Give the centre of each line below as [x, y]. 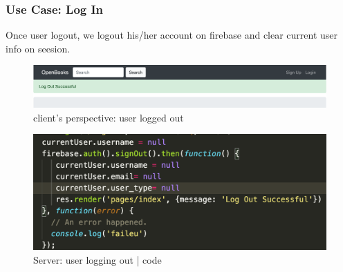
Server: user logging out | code [98, 259]
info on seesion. [38, 48]
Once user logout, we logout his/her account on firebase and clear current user [172, 35]
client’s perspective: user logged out [109, 117]
